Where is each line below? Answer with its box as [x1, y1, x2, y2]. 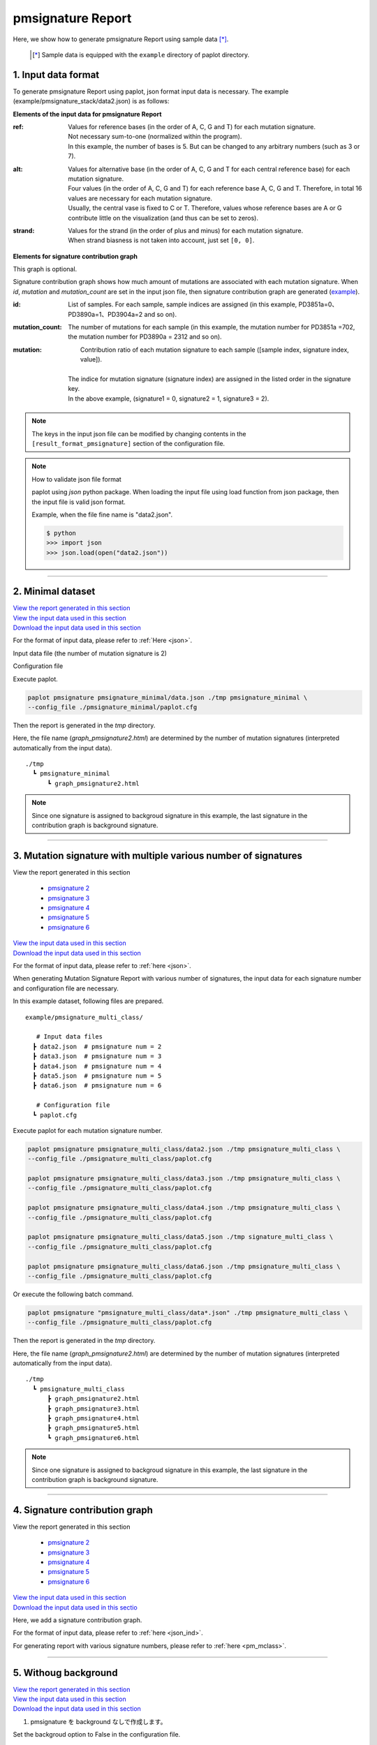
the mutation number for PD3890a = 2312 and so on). [68, 332, 223, 341]
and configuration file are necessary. [13, 984, 119, 993]
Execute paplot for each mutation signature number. [13, 1126, 163, 1134]
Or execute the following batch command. [13, 1290, 134, 1298]
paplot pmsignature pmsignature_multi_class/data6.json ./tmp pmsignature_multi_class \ [27, 1262, 341, 1270]
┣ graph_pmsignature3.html [47, 1404, 140, 1413]
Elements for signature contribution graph [13, 252, 138, 260]
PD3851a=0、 [298, 300, 339, 309]
